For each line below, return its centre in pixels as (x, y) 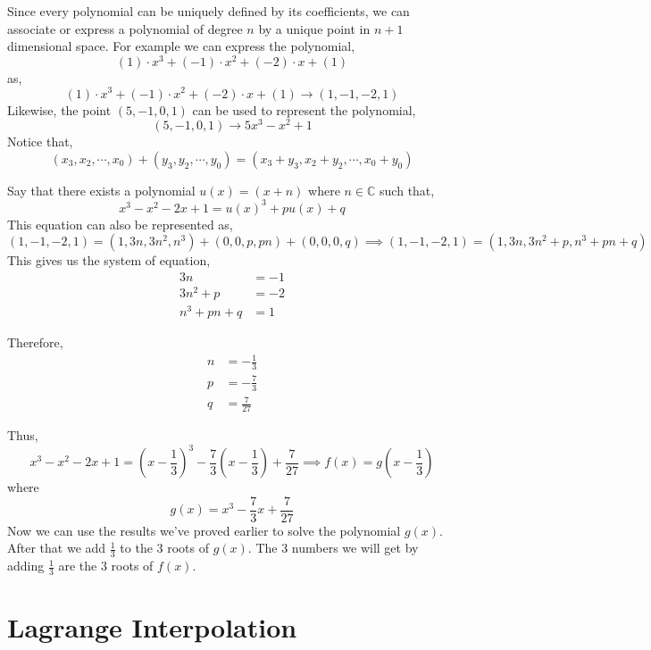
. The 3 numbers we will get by (333, 548)
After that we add (57, 548)
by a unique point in (314, 28)
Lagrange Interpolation (152, 627)
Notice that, (40, 142)
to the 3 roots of (164, 548)
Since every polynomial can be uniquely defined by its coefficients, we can (209, 11)
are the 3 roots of (106, 566)
